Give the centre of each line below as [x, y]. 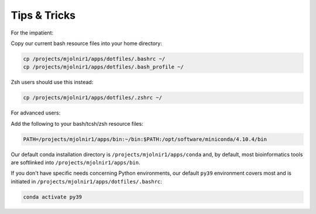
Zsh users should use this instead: [52, 82]
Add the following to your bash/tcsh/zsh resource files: [77, 123]
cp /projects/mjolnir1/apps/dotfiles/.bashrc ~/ [94, 59]
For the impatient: [32, 33]
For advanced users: [36, 113]
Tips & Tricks [43, 15]
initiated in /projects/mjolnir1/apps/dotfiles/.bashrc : [86, 181]
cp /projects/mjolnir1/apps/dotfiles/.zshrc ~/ [92, 98]
